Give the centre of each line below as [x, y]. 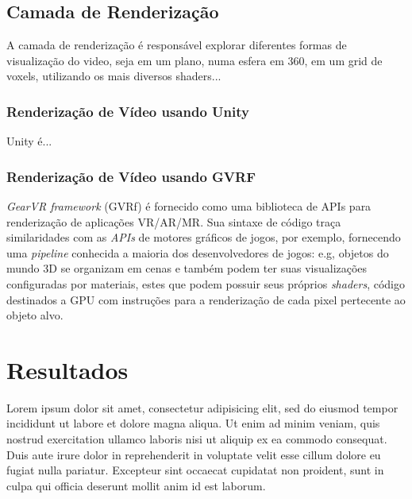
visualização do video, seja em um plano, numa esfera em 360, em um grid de [194, 60]
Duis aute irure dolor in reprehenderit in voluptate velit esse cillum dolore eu [194, 454]
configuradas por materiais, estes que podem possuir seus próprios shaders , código [206, 283]
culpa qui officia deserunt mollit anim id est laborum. [136, 485]
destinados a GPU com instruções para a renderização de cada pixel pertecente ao [206, 299]
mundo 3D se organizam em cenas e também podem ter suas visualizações [187, 268]
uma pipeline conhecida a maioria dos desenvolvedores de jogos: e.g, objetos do [198, 252]
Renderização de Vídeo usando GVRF [131, 176]
